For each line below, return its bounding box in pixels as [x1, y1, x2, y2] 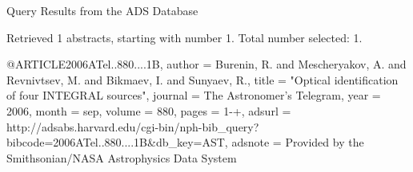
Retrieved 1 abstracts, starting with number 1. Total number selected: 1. [6, 29, 363, 45]
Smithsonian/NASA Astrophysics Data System [6, 149, 237, 166]
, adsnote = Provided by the [224, 134, 364, 150]
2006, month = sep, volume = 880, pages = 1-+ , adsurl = [6, 102, 291, 119]
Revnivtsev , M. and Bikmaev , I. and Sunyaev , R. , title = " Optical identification [6, 71, 399, 88]
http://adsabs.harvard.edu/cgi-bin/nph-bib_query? [6, 118, 259, 135]
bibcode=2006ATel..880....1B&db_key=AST [6, 134, 225, 150]
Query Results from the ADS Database [6, 2, 198, 18]
